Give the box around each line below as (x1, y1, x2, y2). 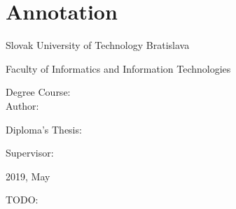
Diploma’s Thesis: (6, 122, 82, 136)
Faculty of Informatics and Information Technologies (6, 61, 231, 75)
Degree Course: (6, 85, 71, 99)
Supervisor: (6, 145, 54, 160)
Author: (6, 98, 39, 113)
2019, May (6, 168, 50, 183)
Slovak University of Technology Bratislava (6, 38, 190, 52)
